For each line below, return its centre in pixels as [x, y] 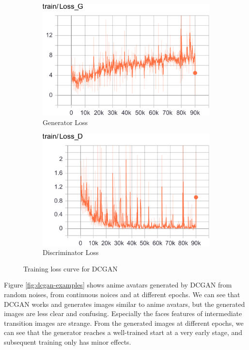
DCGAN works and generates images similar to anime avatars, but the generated [124, 304]
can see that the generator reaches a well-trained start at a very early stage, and [123, 332]
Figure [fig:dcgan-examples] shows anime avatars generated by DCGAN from [118, 285]
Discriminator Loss [71, 252]
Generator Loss [65, 122]
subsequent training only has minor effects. [68, 342]
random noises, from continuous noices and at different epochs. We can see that [122, 294]
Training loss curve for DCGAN [70, 268]
